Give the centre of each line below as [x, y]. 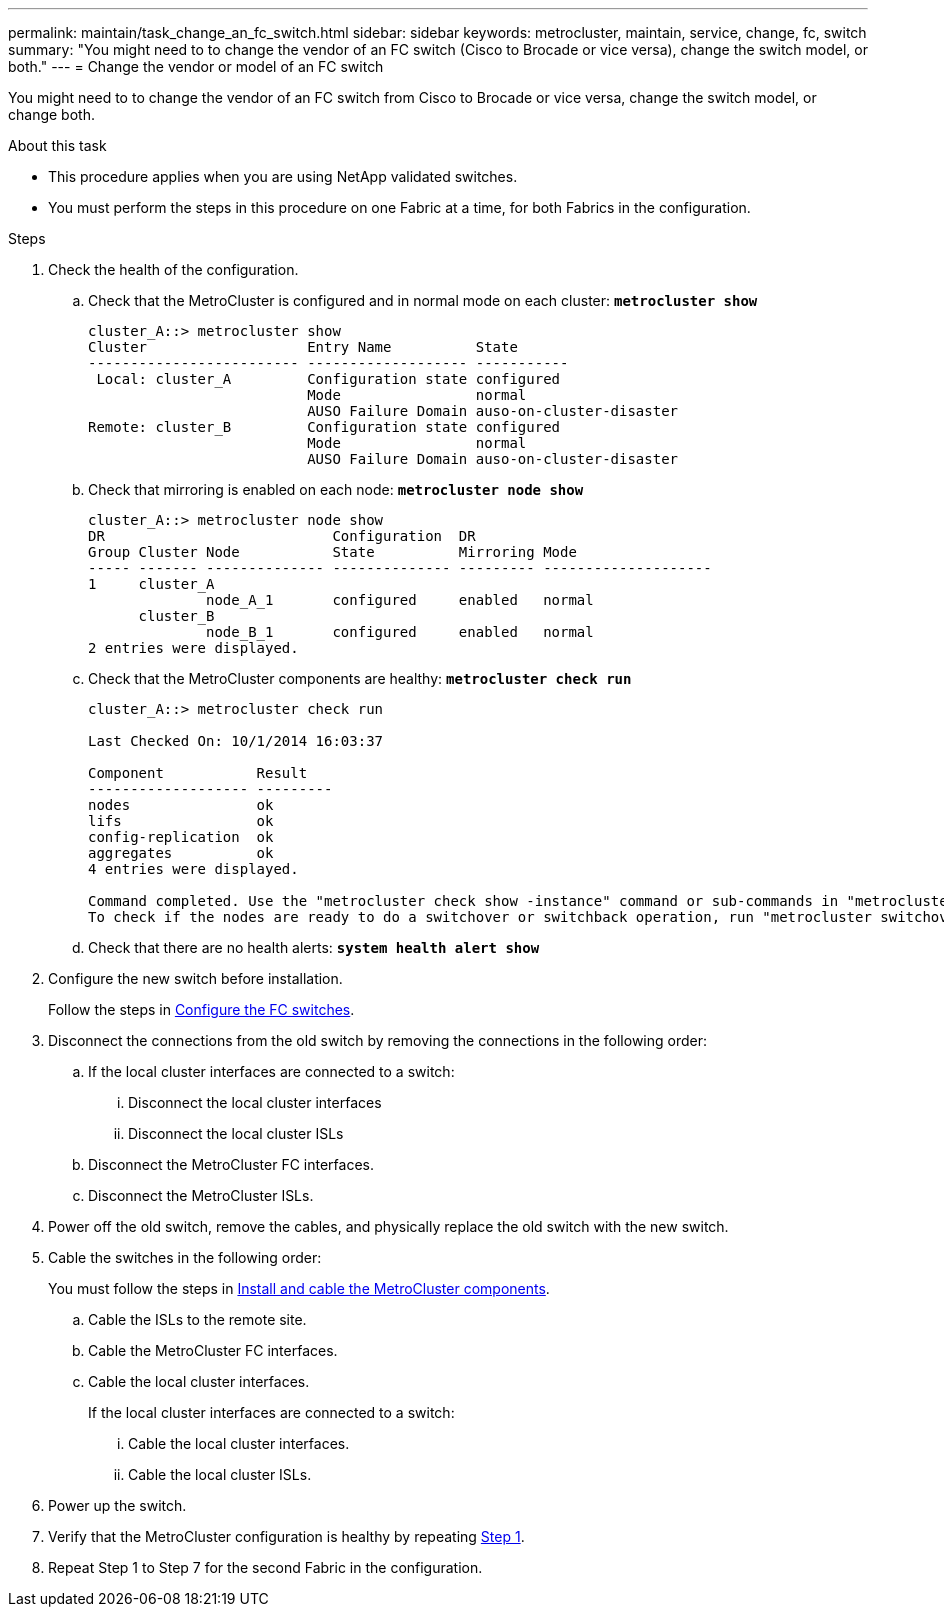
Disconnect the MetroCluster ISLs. [201, 1195]
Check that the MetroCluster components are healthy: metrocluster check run [360, 678]
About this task [57, 145]
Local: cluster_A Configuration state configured [328, 379]
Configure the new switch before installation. [195, 978]
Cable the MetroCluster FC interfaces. [213, 1350]
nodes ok [181, 805]
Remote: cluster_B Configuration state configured [324, 427]
